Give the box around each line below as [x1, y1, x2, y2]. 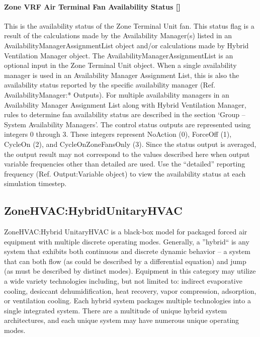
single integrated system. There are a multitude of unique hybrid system [4, 305, 227, 315]
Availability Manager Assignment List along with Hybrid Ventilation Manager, [4, 99, 246, 110]
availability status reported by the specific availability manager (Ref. [4, 79, 216, 90]
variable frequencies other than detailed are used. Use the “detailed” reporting [4, 158, 245, 169]
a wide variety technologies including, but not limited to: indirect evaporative [4, 276, 242, 286]
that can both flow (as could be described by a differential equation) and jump [4, 256, 246, 266]
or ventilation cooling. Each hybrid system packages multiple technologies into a [4, 295, 251, 306]
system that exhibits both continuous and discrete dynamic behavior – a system [4, 246, 250, 257]
